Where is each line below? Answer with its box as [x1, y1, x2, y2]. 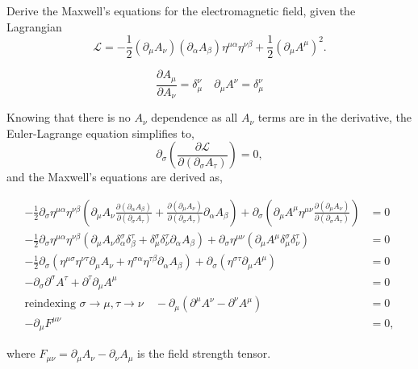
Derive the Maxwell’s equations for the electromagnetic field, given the [6, 2, 356, 19]
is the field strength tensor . [137, 345, 271, 362]
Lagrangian [6, 18, 62, 35]
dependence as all [151, 109, 238, 126]
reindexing [24, 298, 76, 310]
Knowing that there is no [6, 109, 131, 126]
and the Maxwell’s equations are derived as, [6, 168, 223, 185]
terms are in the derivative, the [257, 109, 412, 126]
